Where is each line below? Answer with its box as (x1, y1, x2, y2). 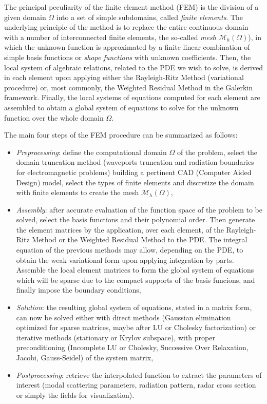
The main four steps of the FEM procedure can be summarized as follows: (4, 129, 238, 140)
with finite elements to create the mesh (16, 187, 139, 198)
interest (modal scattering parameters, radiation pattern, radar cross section (16, 379, 256, 390)
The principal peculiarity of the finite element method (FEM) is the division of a (4, 2, 259, 12)
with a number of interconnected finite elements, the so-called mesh (4, 31, 216, 42)
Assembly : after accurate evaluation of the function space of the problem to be (16, 204, 262, 215)
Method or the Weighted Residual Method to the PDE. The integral (32, 234, 247, 245)
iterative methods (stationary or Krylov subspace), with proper (16, 332, 215, 342)
